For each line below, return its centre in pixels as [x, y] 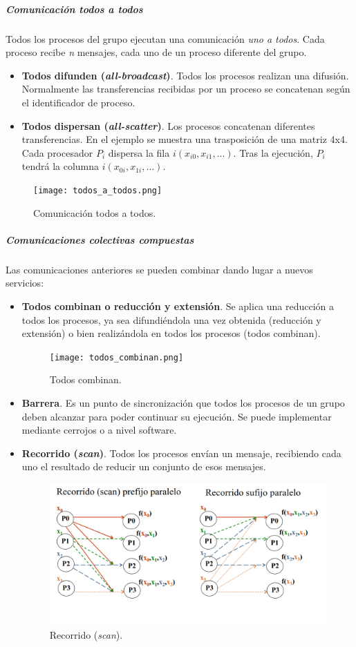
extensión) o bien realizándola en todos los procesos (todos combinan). [171, 333]
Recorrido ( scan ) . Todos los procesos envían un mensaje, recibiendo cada [181, 453]
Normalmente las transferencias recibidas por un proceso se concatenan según [186, 89]
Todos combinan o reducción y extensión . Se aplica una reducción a [178, 306]
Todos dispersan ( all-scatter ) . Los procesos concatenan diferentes [168, 125]
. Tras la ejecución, [273, 152]
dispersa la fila [139, 152]
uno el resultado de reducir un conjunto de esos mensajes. [144, 466]
